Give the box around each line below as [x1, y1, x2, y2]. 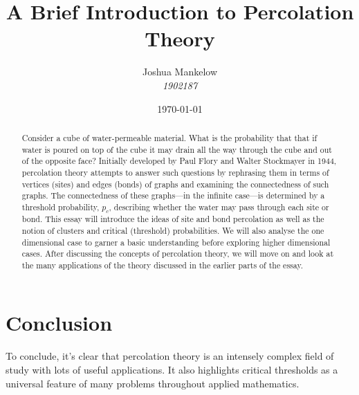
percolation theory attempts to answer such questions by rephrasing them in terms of [21, 166, 329, 178]
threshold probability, [21, 201, 100, 212]
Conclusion [6, 309, 113, 337]
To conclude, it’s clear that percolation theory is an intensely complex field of [6, 349, 334, 363]
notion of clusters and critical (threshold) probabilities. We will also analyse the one [21, 224, 324, 236]
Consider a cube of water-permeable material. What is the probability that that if [21, 131, 317, 143]
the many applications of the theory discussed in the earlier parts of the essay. [21, 259, 303, 270]
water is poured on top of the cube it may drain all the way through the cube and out [21, 143, 332, 155]
